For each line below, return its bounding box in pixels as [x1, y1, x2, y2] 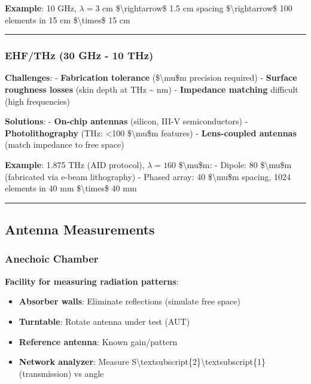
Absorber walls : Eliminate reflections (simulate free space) [19, 295, 240, 307]
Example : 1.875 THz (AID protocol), [5, 158, 145, 170]
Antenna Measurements [5, 220, 155, 239]
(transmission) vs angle [19, 367, 104, 379]
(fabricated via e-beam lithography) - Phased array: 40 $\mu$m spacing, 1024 [5, 170, 291, 182]
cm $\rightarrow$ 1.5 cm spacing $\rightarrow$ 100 [102, 2, 292, 14]
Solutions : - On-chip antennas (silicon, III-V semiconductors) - [5, 115, 248, 127]
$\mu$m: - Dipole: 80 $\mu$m [178, 158, 292, 170]
